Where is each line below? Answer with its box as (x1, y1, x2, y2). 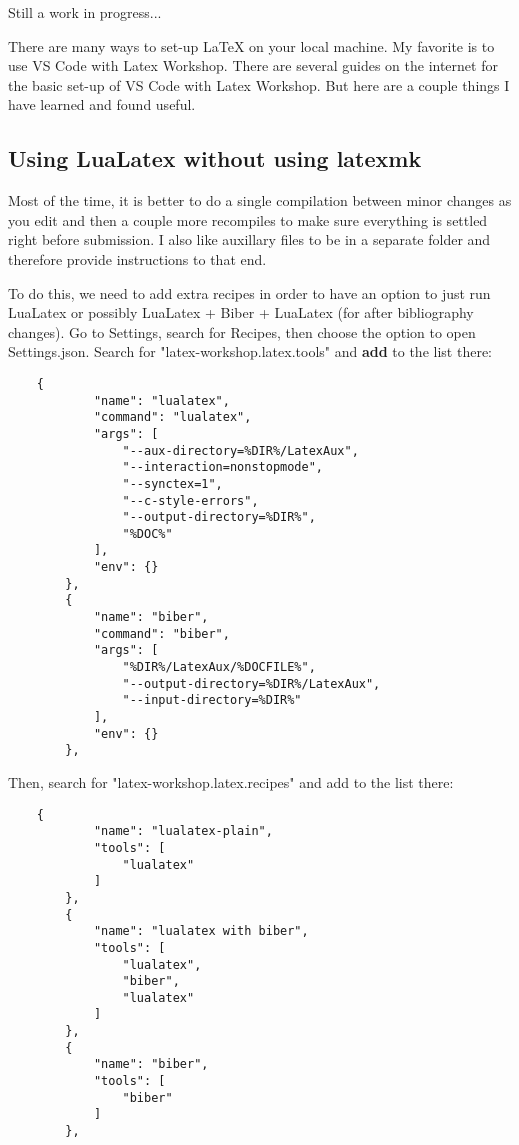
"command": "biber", (93, 626, 230, 641)
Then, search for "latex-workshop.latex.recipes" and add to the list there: (8, 772, 454, 793)
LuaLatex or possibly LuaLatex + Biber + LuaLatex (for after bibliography (8, 302, 474, 323)
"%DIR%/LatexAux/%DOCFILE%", (122, 660, 316, 675)
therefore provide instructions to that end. (8, 248, 267, 269)
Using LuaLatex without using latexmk (8, 143, 422, 174)
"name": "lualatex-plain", (93, 824, 273, 839)
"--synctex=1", (122, 476, 223, 491)
